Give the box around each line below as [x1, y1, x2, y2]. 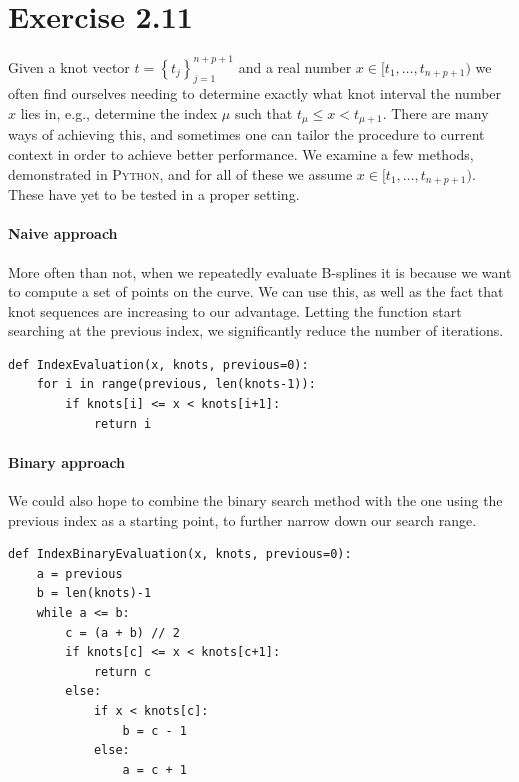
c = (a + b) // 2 [65, 625, 180, 640]
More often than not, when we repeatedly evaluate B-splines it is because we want [8, 261, 512, 282]
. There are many [382, 103, 489, 124]
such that [234, 103, 293, 124]
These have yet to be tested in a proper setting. [8, 184, 300, 205]
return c [93, 664, 152, 679]
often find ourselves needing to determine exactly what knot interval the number [8, 83, 502, 104]
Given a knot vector [8, 56, 130, 77]
